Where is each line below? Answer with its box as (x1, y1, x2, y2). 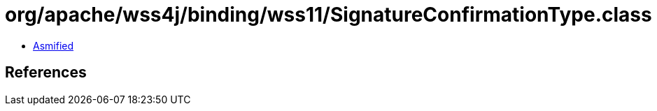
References (5, 64, 87, 82)
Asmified (33, 39, 74, 52)
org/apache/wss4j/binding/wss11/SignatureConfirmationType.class (5, 3, 652, 27)
